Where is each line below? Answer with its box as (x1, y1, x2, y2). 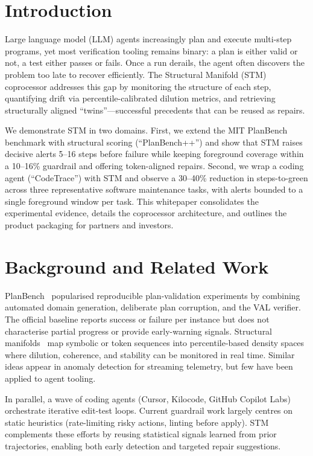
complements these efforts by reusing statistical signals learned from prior (5, 428, 277, 440)
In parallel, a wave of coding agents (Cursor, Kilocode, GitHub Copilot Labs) (5, 392, 291, 405)
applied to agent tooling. (5, 371, 96, 384)
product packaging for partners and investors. (5, 219, 174, 231)
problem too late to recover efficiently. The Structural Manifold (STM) (5, 68, 267, 80)
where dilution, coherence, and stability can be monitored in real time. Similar (5, 348, 295, 361)
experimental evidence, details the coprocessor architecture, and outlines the (5, 207, 287, 219)
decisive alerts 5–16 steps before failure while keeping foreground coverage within (5, 147, 304, 160)
